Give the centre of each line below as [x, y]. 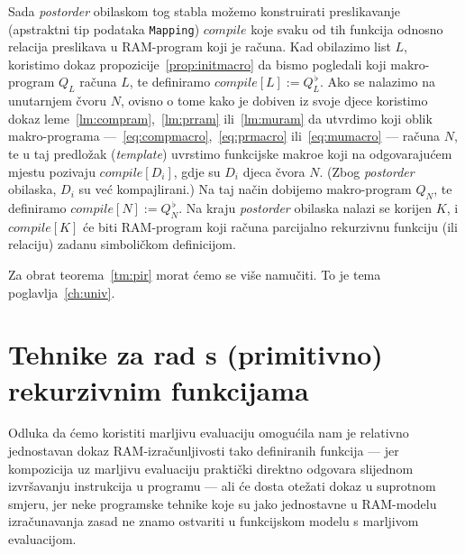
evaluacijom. [42, 539]
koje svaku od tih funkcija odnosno [347, 28]
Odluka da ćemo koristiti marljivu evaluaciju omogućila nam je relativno [209, 433]
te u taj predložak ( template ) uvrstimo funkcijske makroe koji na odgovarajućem [230, 154]
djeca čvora [274, 171]
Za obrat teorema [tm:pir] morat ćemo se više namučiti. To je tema [195, 274]
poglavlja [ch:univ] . [62, 292]
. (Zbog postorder [367, 171]
